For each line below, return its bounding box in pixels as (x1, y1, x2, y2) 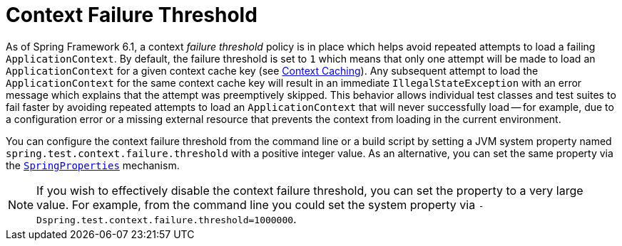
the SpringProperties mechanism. (6, 159, 180, 171)
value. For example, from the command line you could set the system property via (36, 197, 476, 212)
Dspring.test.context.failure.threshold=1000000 (36, 214, 294, 225)
